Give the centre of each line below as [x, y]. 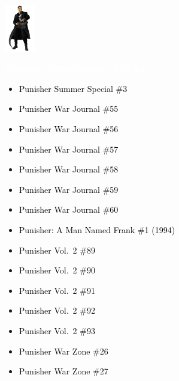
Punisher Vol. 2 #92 [57, 310]
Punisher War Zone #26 [63, 351]
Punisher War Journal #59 [69, 189]
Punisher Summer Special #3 [73, 88]
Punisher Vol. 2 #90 [57, 270]
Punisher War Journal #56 [69, 128]
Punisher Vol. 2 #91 [57, 290]
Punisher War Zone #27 [63, 371]
